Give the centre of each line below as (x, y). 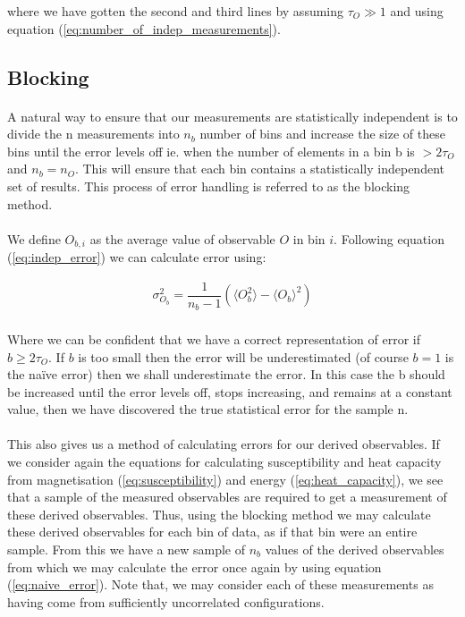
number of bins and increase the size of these (322, 134)
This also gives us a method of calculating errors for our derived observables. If (224, 444)
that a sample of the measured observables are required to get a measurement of (227, 497)
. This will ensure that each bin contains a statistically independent (259, 169)
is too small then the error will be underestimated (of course (243, 356)
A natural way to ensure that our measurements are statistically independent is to (232, 116)
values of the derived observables (355, 549)
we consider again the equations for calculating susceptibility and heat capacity (224, 462)
